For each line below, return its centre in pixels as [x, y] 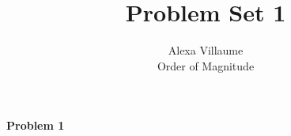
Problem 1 [36, 125]
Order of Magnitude [206, 65]
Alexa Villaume [206, 50]
